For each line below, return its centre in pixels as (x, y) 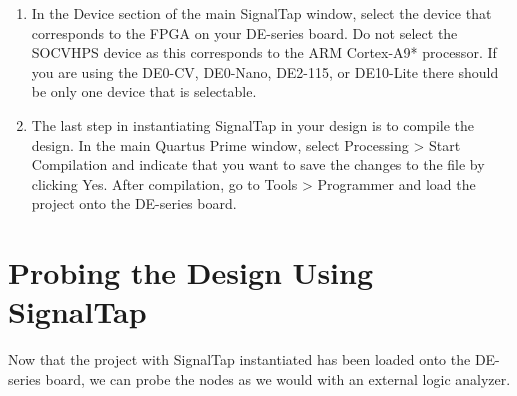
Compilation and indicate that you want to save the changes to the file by (258, 164)
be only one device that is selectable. (144, 91)
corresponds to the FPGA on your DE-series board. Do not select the (244, 32)
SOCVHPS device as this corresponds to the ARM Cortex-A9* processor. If (264, 52)
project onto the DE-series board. (134, 203)
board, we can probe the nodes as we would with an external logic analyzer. (278, 378)
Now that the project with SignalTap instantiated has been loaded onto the (239, 359)
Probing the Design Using (191, 272)
